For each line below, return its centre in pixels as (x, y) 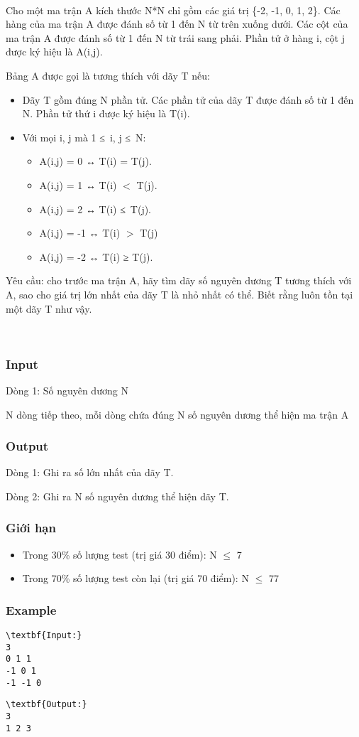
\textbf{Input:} (44, 636)
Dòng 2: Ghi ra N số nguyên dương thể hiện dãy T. (117, 496)
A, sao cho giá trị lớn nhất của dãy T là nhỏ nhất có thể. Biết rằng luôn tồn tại (179, 294)
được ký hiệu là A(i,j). (54, 52)
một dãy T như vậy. (49, 308)
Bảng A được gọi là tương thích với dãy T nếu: (108, 75)
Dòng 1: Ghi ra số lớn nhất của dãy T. (90, 472)
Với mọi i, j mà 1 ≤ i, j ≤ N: (84, 137)
